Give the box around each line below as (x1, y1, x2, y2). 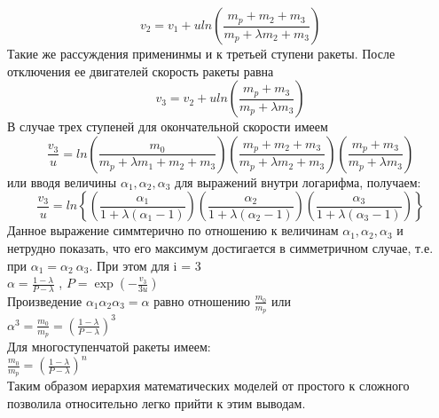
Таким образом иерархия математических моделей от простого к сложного (7, 376, 410, 395)
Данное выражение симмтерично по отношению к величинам (7, 221, 339, 240)
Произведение (7, 291, 82, 310)
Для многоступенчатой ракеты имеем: (7, 336, 211, 355)
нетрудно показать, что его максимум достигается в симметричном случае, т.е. (7, 238, 434, 256)
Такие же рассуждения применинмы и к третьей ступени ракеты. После (7, 44, 396, 62)
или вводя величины (7, 172, 117, 191)
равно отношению (153, 291, 250, 310)
